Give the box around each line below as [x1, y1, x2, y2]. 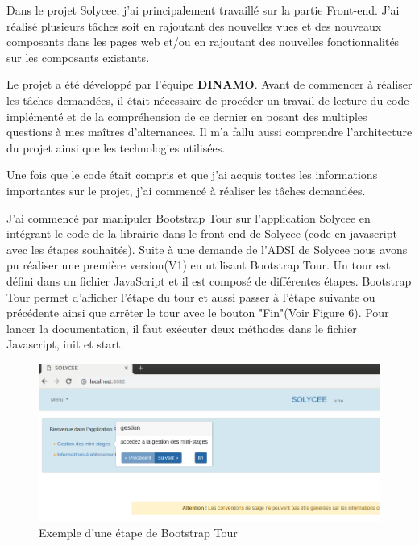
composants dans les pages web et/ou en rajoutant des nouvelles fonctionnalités [6, 33, 400, 50]
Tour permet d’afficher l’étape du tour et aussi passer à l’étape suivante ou [6, 288, 375, 305]
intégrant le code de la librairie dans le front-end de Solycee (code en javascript [6, 225, 397, 242]
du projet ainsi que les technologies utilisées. [6, 139, 226, 156]
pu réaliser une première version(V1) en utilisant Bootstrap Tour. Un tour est [6, 256, 391, 273]
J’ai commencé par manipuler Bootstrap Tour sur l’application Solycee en [6, 209, 371, 226]
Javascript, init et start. [6, 336, 124, 352]
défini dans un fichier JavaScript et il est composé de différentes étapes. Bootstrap [6, 272, 412, 289]
